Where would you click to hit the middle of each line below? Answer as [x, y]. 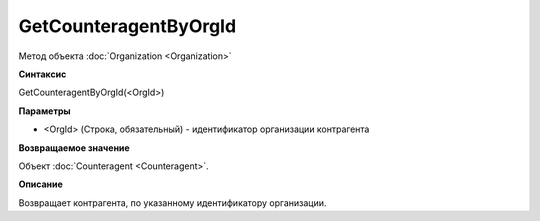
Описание [41, 184]
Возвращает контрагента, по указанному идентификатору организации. [172, 202]
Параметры [44, 111]
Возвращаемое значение [74, 147]
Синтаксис [42, 74]
